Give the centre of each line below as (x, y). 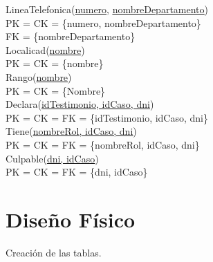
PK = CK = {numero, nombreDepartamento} (103, 22)
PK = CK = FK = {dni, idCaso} (77, 172)
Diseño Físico (71, 219)
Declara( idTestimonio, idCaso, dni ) (80, 104)
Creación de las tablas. (54, 252)
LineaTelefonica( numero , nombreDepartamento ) (107, 9)
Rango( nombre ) (39, 76)
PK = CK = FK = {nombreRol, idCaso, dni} (103, 144)
